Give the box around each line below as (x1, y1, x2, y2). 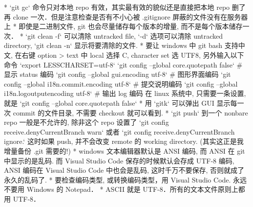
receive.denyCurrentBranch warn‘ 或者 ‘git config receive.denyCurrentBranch (4, 126, 235, 137)
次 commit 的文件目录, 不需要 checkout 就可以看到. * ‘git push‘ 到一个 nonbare (4, 107, 248, 117)
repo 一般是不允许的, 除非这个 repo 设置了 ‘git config (4, 117, 169, 127)
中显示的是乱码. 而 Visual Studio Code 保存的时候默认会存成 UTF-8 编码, (4, 155, 234, 165)
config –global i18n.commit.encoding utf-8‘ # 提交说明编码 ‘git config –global (4, 78, 238, 89)
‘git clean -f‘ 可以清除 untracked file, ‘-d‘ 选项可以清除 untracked (25, 30, 223, 41)
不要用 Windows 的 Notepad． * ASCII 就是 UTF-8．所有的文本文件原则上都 (4, 184, 245, 194)
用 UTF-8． (4, 193, 41, 204)
